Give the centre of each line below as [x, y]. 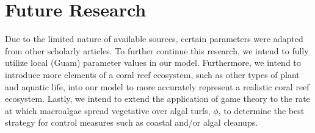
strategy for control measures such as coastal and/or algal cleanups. [132, 122]
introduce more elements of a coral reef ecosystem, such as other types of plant [152, 74]
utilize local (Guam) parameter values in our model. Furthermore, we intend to [153, 63]
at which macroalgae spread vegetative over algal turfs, [108, 110]
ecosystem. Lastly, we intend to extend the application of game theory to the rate [157, 99]
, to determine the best [261, 110]
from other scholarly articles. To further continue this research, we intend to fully [157, 50]
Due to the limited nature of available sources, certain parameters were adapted [154, 39]
